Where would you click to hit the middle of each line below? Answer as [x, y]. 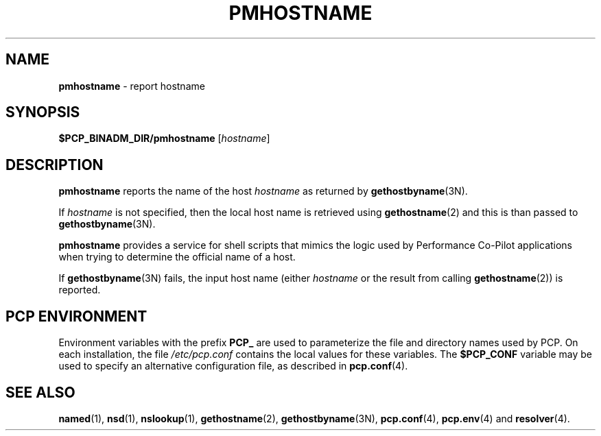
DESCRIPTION [55, 165]
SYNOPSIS [43, 112]
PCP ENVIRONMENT [76, 316]
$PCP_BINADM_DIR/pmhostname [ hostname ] [164, 138]
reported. [80, 290]
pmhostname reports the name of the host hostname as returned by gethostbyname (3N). [263, 191]
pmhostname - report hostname [132, 86]
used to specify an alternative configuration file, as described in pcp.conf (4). [233, 366]
